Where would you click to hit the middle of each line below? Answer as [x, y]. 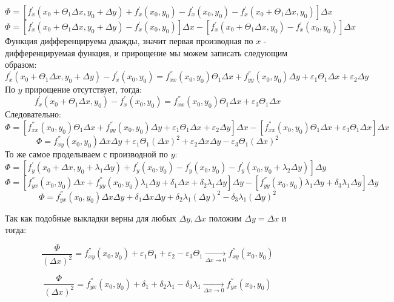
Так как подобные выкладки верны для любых [91, 218]
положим [225, 218]
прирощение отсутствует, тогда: [83, 89]
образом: [21, 64]
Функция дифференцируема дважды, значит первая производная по [129, 41]
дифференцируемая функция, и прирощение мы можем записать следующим [146, 52]
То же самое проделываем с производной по [86, 154]
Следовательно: [33, 114]
